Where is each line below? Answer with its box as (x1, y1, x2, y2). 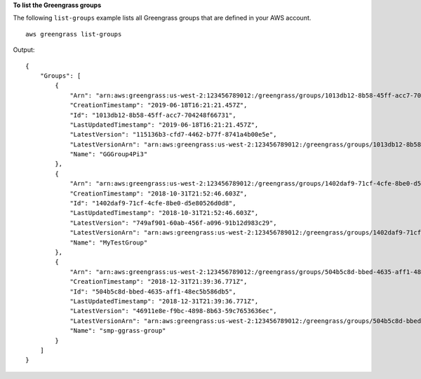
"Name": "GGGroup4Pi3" (69, 151, 148, 158)
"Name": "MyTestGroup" (69, 238, 148, 247)
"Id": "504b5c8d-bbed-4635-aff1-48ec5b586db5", (69, 287, 236, 296)
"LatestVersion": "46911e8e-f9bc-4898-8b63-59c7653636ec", (69, 307, 277, 315)
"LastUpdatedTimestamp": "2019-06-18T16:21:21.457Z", (69, 120, 259, 129)
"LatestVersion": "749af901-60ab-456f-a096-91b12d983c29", (69, 219, 277, 227)
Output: (13, 46, 35, 54)
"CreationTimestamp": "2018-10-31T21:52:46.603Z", (69, 189, 248, 198)
